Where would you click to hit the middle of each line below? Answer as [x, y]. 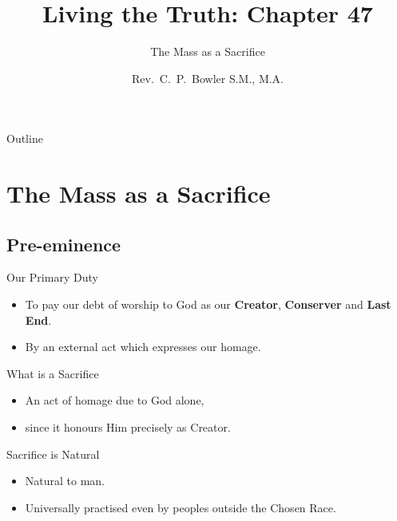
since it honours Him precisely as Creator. [128, 427]
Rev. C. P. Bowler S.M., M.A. [208, 78]
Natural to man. [65, 481]
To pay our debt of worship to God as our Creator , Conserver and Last [208, 304]
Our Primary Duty [52, 277]
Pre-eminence [64, 244]
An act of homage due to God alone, [115, 400]
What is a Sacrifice [53, 373]
